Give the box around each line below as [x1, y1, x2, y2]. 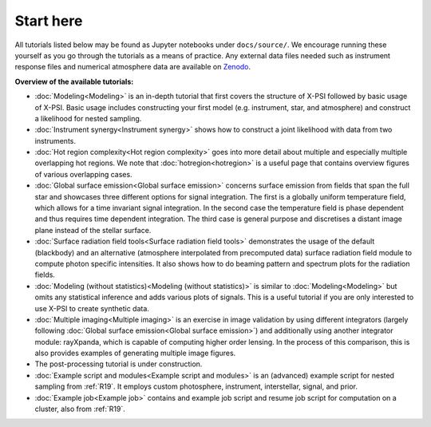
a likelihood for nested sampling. [34, 113, 142, 123]
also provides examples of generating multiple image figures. [34, 348, 236, 358]
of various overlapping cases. [34, 169, 132, 179]
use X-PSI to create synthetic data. [34, 303, 149, 313]
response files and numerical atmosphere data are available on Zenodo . [14, 62, 251, 72]
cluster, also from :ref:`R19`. [34, 404, 125, 414]
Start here [14, 12, 83, 30]
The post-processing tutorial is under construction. [34, 359, 203, 369]
